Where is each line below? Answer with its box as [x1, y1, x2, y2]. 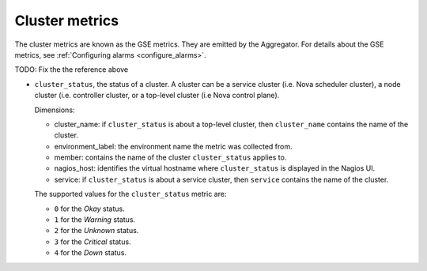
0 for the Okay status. [54, 204, 126, 213]
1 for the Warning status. [54, 215, 136, 224]
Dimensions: [34, 105, 75, 115]
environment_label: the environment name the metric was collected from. [54, 141, 293, 151]
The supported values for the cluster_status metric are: [34, 190, 227, 199]
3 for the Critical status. [54, 237, 131, 247]
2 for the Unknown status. [54, 226, 139, 235]
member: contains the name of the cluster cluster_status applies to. [54, 152, 287, 162]
